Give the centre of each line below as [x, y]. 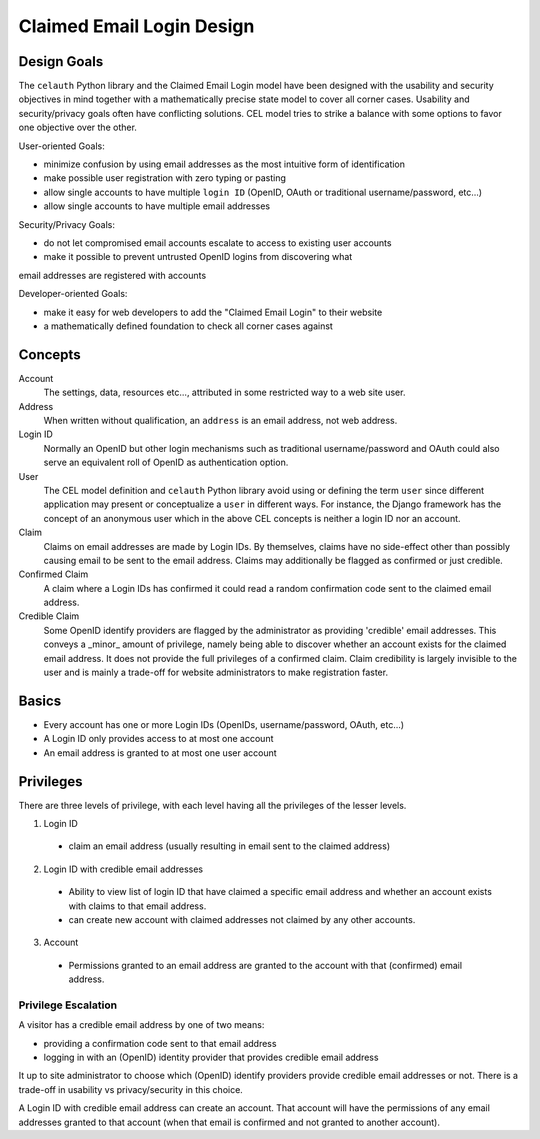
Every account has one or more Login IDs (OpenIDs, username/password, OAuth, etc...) [224, 724]
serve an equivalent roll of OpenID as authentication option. [166, 462]
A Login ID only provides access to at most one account [158, 739]
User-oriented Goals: [61, 146]
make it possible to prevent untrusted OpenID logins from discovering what [198, 257]
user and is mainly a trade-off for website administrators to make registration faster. [216, 672]
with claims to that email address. [137, 906]
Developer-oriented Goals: [73, 294]
